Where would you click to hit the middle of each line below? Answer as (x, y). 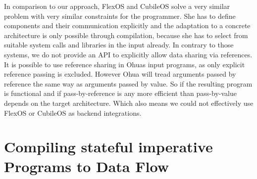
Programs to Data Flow (86, 166)
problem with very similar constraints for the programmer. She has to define (120, 16)
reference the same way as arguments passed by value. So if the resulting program (128, 83)
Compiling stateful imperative (108, 147)
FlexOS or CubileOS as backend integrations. (73, 112)
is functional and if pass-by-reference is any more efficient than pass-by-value (120, 93)
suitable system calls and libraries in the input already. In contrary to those (119, 45)
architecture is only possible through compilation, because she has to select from (126, 35)
